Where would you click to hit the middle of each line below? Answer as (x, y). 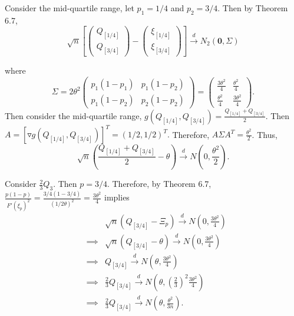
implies (117, 197)
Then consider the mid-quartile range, (73, 115)
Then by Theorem (255, 8)
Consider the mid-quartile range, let (70, 8)
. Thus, (265, 134)
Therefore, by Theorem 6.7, (162, 184)
